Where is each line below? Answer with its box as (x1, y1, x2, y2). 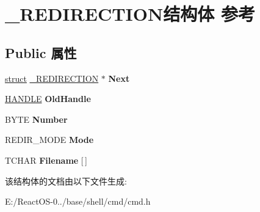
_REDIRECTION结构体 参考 (5, 1, 255, 26)
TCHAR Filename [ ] (5, 153, 87, 166)
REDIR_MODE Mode (5, 133, 94, 146)
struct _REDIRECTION (5, 71, 99, 84)
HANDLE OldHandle (5, 92, 91, 105)
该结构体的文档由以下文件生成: (5, 174, 127, 187)
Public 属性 (5, 43, 77, 62)
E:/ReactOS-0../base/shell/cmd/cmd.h (5, 195, 151, 208)
